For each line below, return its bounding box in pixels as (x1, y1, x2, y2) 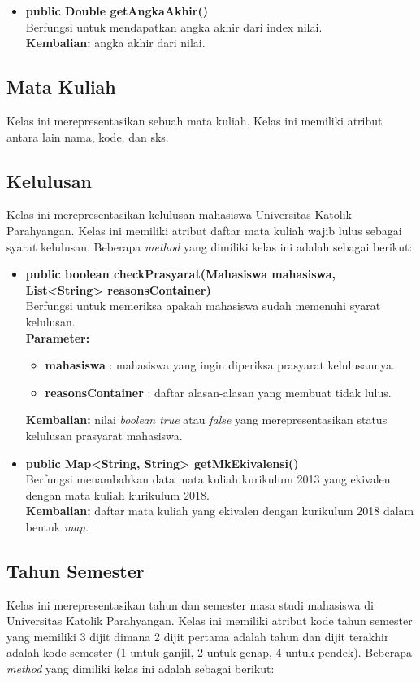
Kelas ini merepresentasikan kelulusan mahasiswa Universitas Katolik (6, 206, 352, 223)
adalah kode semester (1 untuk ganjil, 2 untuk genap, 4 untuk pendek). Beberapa (6, 644, 413, 661)
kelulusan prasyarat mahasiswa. (25, 426, 183, 444)
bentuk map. (25, 518, 89, 535)
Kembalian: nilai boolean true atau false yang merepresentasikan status (25, 411, 388, 428)
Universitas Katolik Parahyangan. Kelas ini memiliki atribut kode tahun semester (6, 612, 413, 629)
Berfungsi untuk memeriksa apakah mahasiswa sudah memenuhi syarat (25, 297, 381, 314)
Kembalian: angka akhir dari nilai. (25, 34, 206, 51)
